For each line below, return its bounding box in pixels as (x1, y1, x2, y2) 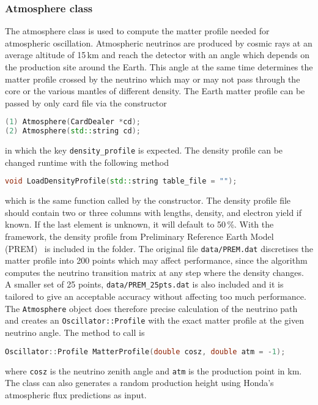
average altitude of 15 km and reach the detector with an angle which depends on (5, 48, 309, 61)
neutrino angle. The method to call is (5, 326, 145, 339)
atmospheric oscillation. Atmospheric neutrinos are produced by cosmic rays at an (5, 36, 312, 49)
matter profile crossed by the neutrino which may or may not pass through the (5, 72, 300, 85)
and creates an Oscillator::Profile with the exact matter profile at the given (5, 314, 304, 327)
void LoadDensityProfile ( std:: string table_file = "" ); (5, 177, 237, 186)
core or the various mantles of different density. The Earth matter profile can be (5, 84, 305, 97)
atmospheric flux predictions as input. (5, 388, 147, 401)
